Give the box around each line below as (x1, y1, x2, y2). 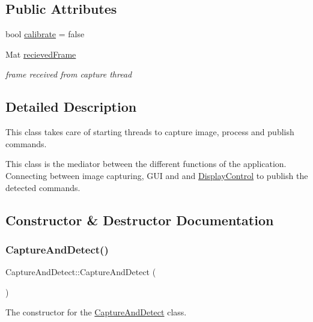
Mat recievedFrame (5, 47, 76, 60)
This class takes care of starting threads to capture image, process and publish (5, 126, 294, 138)
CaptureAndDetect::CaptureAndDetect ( (5, 266, 156, 278)
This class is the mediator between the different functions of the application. (5, 157, 287, 170)
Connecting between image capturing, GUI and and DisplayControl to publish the (5, 169, 308, 181)
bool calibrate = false (5, 28, 85, 40)
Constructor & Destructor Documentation (5, 210, 274, 229)
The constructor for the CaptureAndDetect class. (5, 306, 187, 318)
